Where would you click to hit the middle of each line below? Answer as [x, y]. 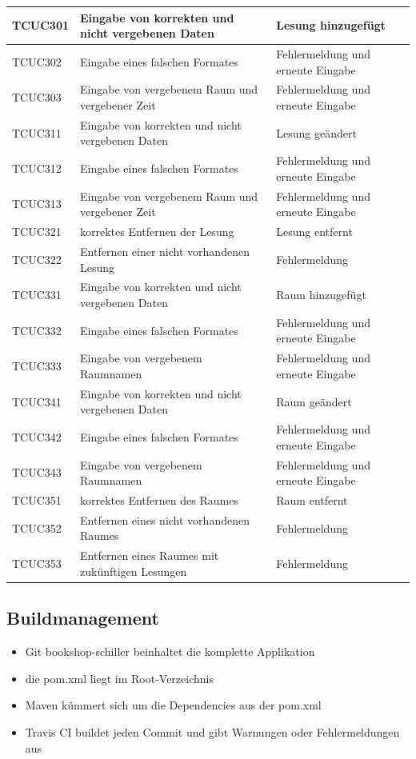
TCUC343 [37, 472]
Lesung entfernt [314, 232]
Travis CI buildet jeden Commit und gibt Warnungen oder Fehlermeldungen [212, 731]
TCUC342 [37, 436]
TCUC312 [37, 168]
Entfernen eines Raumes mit [150, 555]
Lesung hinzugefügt [331, 25]
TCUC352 [37, 527]
